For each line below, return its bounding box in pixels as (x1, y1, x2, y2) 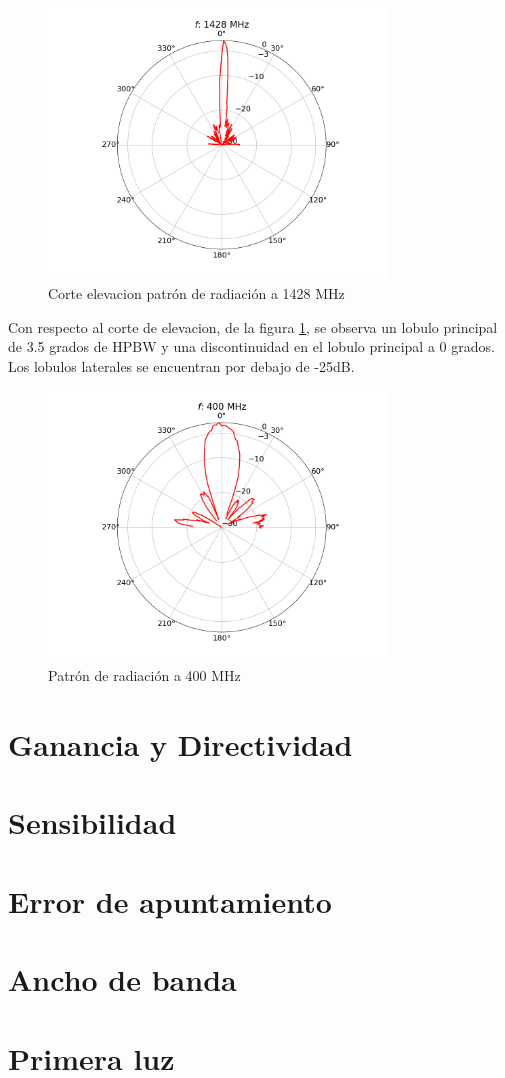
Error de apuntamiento (8, 880, 332, 921)
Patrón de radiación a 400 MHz (48, 665, 241, 686)
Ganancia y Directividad (8, 724, 353, 765)
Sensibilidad (8, 802, 177, 843)
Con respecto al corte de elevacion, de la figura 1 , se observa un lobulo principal (8, 316, 498, 337)
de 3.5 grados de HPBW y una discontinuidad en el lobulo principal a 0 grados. (8, 336, 495, 357)
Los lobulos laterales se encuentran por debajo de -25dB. (8, 355, 355, 376)
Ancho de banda (8, 959, 237, 1000)
